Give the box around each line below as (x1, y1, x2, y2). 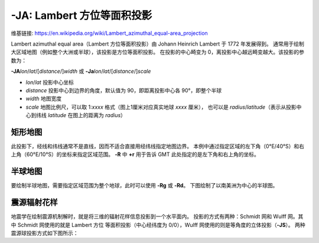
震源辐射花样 (11, 197, 58, 208)
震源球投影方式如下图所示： (11, 229, 79, 236)
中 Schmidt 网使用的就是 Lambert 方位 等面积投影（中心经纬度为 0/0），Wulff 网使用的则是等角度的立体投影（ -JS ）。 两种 (11, 221, 305, 228)
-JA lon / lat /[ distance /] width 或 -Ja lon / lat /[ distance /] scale (11, 68, 151, 75)
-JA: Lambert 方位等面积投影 (11, 9, 152, 22)
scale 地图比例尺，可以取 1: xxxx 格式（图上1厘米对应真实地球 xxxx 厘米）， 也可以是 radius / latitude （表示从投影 (25, 103, 297, 111)
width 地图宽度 (25, 95, 62, 102)
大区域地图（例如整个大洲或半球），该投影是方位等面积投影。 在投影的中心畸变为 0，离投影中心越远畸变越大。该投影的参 (11, 48, 304, 56)
